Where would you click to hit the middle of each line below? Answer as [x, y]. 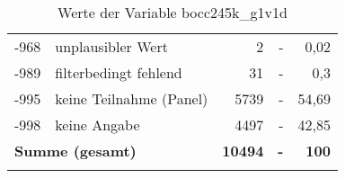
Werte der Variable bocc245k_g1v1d [172, 12]
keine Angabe [97, 125]
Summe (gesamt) [75, 151]
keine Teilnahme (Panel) [132, 98]
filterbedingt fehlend [119, 72]
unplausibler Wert [111, 46]
